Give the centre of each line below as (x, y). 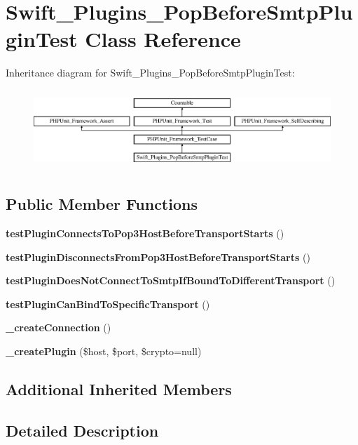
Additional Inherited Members (119, 388)
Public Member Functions (102, 204)
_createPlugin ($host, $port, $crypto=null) (104, 351)
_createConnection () (58, 327)
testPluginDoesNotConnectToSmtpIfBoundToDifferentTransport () (171, 280)
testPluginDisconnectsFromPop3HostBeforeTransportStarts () (158, 257)
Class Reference (163, 39)
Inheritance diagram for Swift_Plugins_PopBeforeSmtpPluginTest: (150, 73)
